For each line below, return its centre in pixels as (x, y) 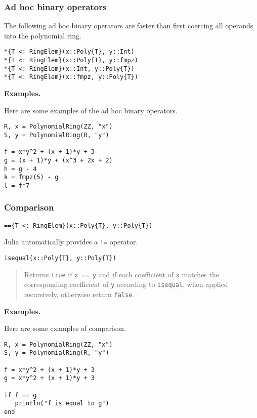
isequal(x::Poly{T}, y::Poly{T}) (60, 258)
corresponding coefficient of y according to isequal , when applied (126, 284)
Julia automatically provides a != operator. (71, 242)
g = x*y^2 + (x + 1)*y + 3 (49, 378)
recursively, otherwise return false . (79, 294)
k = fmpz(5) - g (31, 177)
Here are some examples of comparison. (65, 328)
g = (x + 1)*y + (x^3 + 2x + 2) (58, 160)
